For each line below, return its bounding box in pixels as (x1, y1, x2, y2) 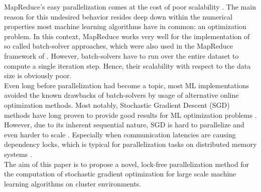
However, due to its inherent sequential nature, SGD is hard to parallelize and (4, 119, 244, 130)
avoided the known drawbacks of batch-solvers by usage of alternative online (4, 90, 239, 100)
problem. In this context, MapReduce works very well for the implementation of (4, 31, 250, 41)
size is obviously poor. (4, 70, 72, 81)
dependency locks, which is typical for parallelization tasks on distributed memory (4, 139, 257, 149)
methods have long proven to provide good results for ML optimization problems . (4, 109, 257, 120)
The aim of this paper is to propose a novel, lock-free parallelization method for (4, 158, 249, 169)
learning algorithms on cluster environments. (4, 178, 142, 188)
